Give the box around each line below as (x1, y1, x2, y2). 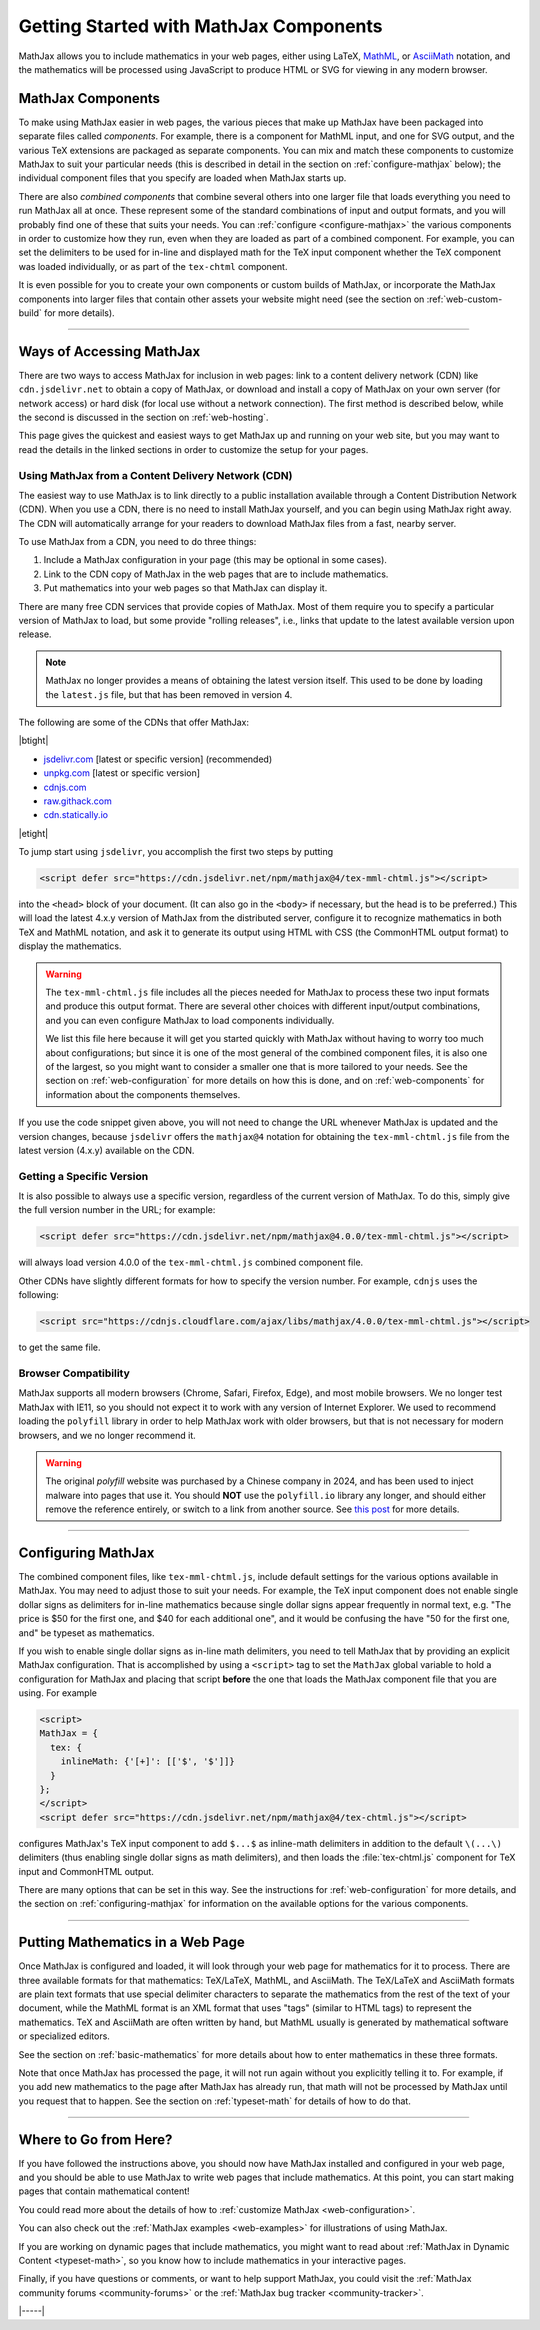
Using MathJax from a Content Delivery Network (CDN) (18, 468, 293, 482)
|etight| (18, 827, 49, 839)
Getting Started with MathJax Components (18, 15, 384, 37)
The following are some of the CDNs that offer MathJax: (18, 716, 250, 728)
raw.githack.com (43, 795, 112, 807)
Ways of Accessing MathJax (18, 343, 201, 360)
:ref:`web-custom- (426, 293, 503, 305)
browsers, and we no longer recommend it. (18, 1429, 197, 1441)
